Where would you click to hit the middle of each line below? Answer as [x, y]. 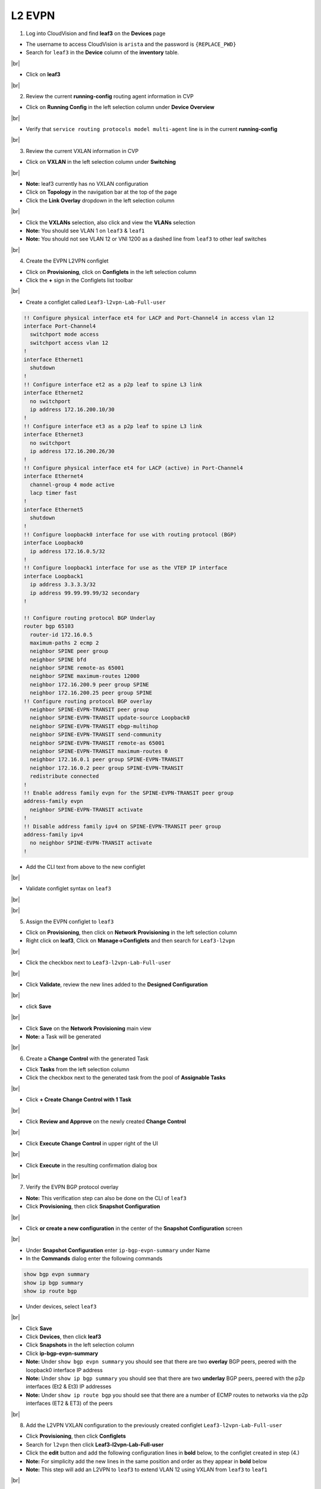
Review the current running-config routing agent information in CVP [110, 96]
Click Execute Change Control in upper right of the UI [92, 1143]
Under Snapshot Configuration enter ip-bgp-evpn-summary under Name [118, 1250]
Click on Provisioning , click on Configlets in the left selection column [111, 272]
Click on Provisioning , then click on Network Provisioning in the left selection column [131, 933]
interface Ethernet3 [53, 434]
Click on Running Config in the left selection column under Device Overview [120, 107]
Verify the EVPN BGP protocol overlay [72, 1187]
